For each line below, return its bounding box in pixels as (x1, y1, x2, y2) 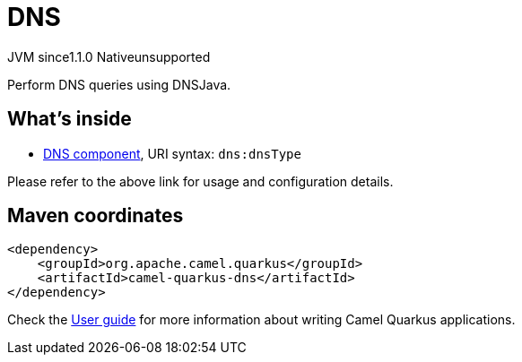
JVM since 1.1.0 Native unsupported (7, 48, 211, 65)
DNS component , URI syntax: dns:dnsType (43, 145, 301, 161)
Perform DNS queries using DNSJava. (7, 76, 231, 92)
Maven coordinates (7, 204, 184, 228)
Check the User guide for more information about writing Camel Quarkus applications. (7, 312, 516, 328)
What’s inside (7, 108, 132, 131)
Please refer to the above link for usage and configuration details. (7, 173, 394, 189)
